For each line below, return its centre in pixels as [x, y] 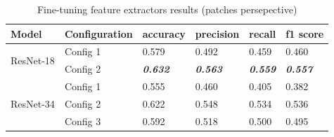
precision [217, 33]
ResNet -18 [33, 60]
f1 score [305, 33]
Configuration [98, 33]
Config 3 [83, 121]
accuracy [164, 33]
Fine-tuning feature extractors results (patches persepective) [167, 9]
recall [263, 33]
